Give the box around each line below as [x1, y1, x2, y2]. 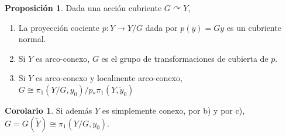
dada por [145, 21, 178, 33]
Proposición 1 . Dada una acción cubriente [5, 2, 162, 13]
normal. [18, 33, 46, 45]
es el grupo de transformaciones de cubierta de [101, 52, 268, 64]
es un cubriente [226, 21, 281, 33]
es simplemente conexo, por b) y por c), [102, 104, 245, 116]
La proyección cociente [18, 21, 100, 33]
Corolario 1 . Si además [5, 104, 92, 116]
